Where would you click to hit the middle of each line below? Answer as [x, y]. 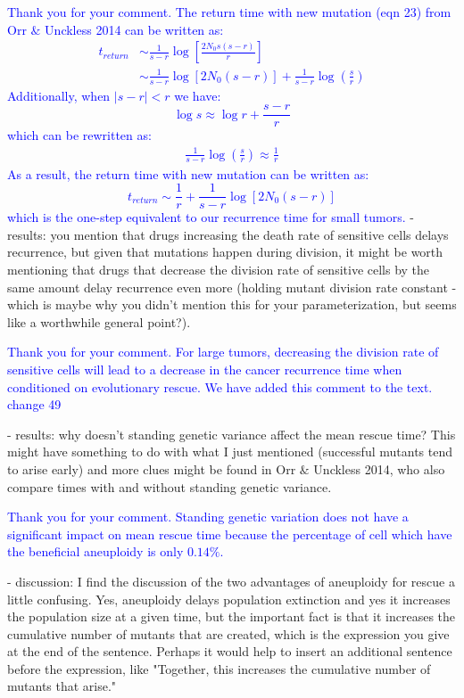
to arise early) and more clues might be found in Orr [152, 468]
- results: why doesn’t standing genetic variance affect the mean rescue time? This [232, 434]
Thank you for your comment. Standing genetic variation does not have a [208, 517]
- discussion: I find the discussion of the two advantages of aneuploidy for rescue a [231, 581]
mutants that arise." [62, 686]
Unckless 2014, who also [379, 468]
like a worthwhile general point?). [99, 321]
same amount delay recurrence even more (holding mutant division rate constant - [232, 287]
